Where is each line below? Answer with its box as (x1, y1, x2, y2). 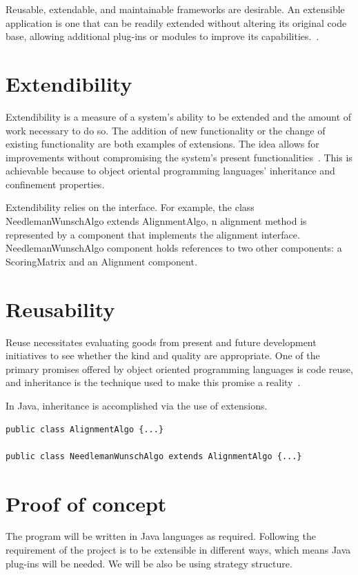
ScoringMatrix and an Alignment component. (6, 254, 197, 268)
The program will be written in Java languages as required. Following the (6, 529, 316, 543)
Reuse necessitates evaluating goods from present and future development (6, 334, 317, 349)
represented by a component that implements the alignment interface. (6, 227, 300, 241)
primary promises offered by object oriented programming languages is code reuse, (6, 361, 353, 376)
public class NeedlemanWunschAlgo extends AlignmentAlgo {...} (6, 451, 302, 461)
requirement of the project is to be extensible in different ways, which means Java (6, 543, 351, 557)
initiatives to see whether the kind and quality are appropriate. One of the (6, 348, 320, 363)
